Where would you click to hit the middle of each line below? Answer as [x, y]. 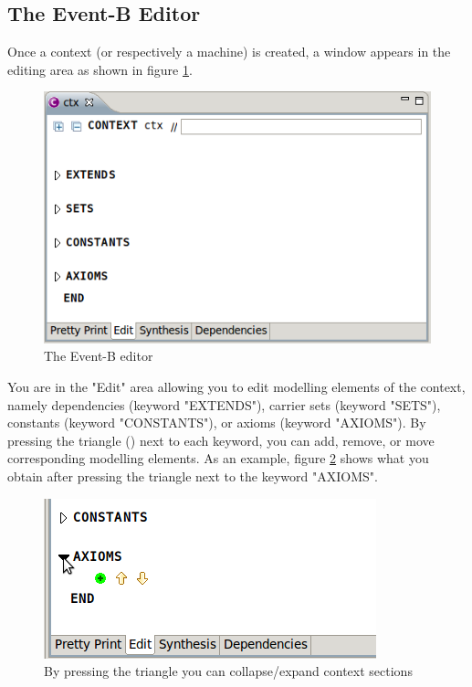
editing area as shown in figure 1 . [100, 69]
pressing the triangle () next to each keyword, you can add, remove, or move [221, 440]
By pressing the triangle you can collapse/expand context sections [228, 671]
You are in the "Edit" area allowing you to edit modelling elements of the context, [236, 387]
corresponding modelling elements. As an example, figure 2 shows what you [218, 458]
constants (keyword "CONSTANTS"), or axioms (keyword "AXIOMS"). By [217, 423]
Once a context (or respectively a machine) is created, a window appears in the [229, 52]
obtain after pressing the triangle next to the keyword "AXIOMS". [193, 476]
